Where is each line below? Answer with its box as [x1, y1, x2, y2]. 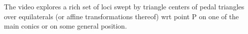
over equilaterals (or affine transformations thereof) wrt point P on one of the [4, 11, 239, 21]
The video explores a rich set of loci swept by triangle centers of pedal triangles [4, 1, 245, 11]
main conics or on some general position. [4, 21, 127, 31]
